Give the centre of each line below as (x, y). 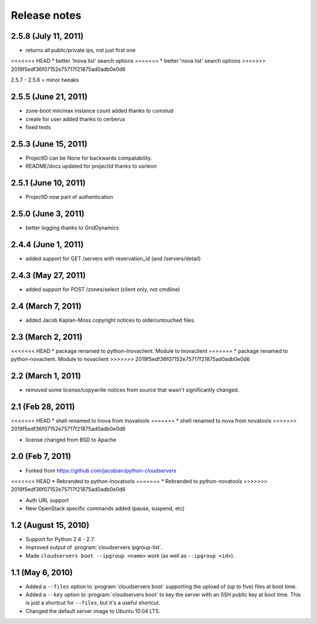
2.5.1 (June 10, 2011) (48, 183)
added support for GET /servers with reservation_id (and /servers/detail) (113, 258)
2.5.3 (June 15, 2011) (49, 144)
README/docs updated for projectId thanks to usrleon (91, 166)
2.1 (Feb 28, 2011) (43, 407)
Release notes (46, 15)
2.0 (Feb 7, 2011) (41, 456)
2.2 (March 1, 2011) (46, 376)
